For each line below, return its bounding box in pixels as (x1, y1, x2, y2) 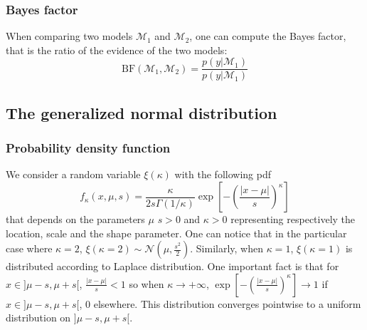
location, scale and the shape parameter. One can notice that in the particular (6, 225, 347, 240)
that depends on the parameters (6, 212, 145, 227)
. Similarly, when (190, 241, 263, 256)
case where (6, 241, 53, 256)
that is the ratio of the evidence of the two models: (6, 42, 228, 57)
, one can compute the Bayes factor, (189, 29, 346, 43)
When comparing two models (6, 29, 133, 43)
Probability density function (6, 139, 171, 157)
